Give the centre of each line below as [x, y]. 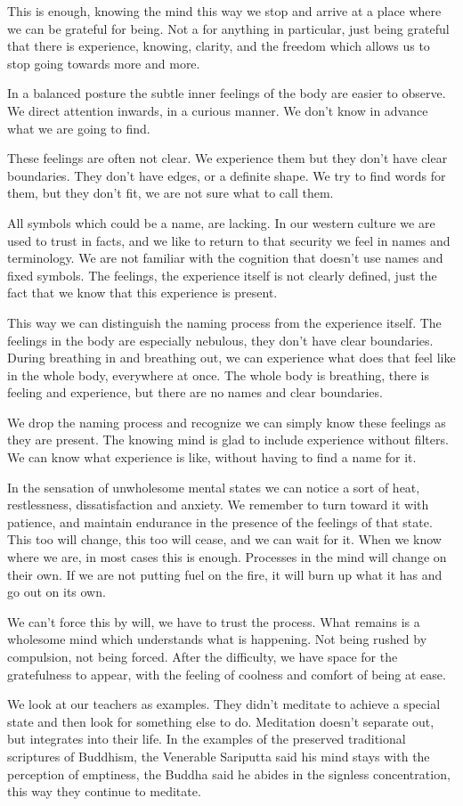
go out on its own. [57, 592]
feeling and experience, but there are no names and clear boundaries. [195, 392]
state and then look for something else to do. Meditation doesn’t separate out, [221, 721]
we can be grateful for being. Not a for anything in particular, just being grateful [228, 28]
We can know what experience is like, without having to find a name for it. [212, 457]
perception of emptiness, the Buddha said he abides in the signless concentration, [229, 773]
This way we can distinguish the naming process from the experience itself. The [224, 322]
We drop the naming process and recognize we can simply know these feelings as [227, 422]
